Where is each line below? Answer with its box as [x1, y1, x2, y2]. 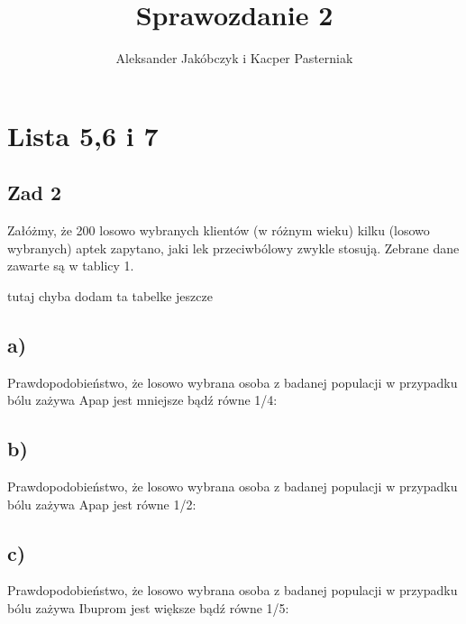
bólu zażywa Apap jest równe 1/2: [7, 494, 196, 513]
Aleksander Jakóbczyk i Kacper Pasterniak [115, 49, 353, 68]
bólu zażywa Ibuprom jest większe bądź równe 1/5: [7, 599, 289, 618]
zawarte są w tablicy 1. [7, 256, 134, 275]
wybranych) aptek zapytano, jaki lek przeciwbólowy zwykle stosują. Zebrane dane [7, 238, 460, 257]
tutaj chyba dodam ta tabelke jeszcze [7, 286, 213, 305]
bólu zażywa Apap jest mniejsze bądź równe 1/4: [7, 390, 278, 409]
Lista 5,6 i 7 [7, 116, 159, 153]
